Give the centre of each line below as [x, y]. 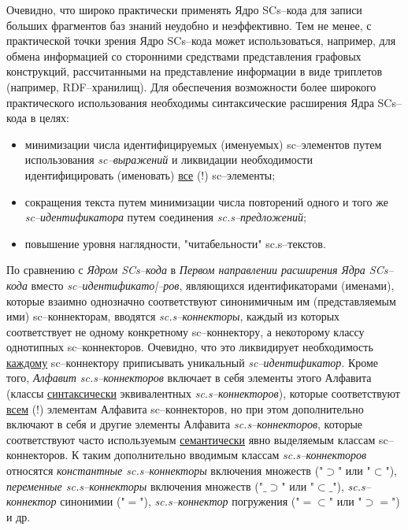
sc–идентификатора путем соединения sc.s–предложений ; [165, 217]
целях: [54, 118]
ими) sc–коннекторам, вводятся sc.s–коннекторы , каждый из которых [173, 316]
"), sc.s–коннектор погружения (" [220, 501]
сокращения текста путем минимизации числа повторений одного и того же [206, 201]
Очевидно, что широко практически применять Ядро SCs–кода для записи [184, 9]
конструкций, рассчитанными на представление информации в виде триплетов [195, 71]
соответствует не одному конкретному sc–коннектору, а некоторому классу [185, 331]
